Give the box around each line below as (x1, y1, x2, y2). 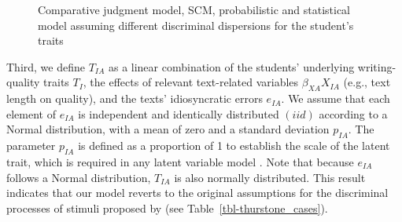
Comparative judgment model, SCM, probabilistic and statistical (38, 2, 351, 17)
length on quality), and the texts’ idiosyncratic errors (6, 90, 263, 107)
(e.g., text (343, 74, 391, 90)
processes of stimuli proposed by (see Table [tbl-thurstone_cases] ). (6, 199, 328, 216)
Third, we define (6, 58, 85, 75)
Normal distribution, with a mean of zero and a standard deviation (6, 121, 330, 137)
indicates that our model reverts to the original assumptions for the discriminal (6, 184, 389, 201)
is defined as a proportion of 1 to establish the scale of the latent (78, 137, 390, 154)
